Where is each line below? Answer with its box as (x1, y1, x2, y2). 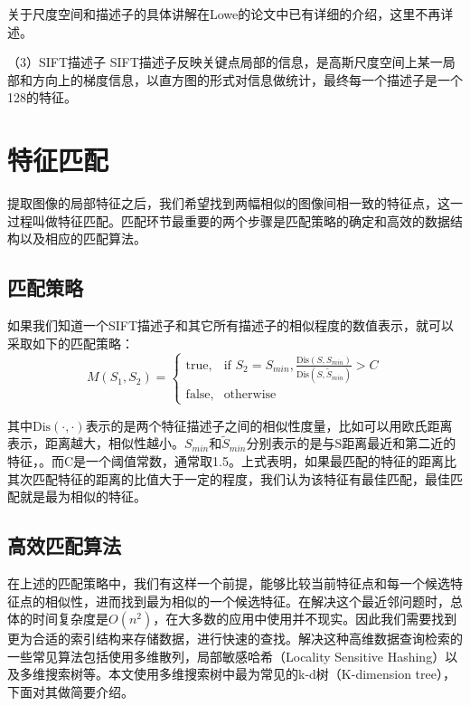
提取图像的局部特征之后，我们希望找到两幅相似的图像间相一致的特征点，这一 (7, 194, 463, 213)
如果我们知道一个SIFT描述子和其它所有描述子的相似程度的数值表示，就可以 (7, 316, 455, 335)
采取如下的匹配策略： (7, 333, 134, 352)
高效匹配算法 (7, 531, 121, 559)
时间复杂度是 (32, 609, 108, 628)
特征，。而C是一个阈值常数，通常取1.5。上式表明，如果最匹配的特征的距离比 (7, 451, 456, 470)
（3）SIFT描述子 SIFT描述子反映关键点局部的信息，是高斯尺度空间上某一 (7, 52, 443, 72)
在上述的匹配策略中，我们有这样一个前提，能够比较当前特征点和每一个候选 (7, 573, 450, 592)
